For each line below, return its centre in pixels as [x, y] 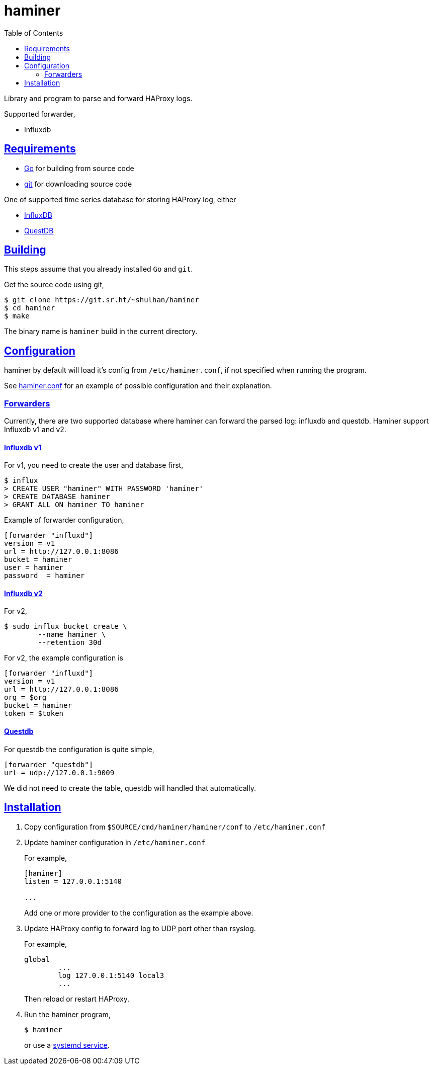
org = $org [25, 697]
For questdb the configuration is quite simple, [79, 749]
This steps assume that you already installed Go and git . [99, 269]
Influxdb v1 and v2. [35, 430]
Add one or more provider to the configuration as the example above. [139, 913]
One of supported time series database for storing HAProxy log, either [120, 199]
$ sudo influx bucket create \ [66, 627]
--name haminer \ [72, 635]
